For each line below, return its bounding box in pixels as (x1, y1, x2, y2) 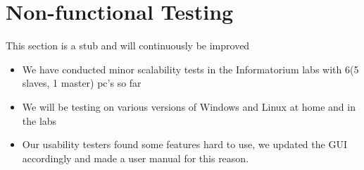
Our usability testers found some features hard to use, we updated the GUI (22, 137, 347, 152)
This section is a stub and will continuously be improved (6, 38, 250, 53)
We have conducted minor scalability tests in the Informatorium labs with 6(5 (22, 61, 359, 76)
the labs (22, 113, 57, 128)
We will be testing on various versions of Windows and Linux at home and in (22, 99, 356, 114)
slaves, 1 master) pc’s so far (22, 75, 142, 90)
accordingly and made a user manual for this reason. (22, 150, 249, 165)
